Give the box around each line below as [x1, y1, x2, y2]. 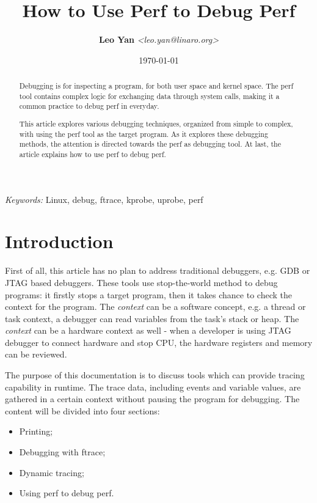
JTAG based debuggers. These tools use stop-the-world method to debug [5, 276, 278, 288]
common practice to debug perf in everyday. [19, 101, 159, 111]
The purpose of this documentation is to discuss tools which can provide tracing [5, 369, 305, 381]
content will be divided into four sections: [5, 404, 160, 417]
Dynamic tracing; [19, 466, 84, 479]
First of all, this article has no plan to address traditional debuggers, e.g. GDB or [5, 264, 310, 277]
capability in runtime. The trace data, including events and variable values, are [5, 380, 301, 393]
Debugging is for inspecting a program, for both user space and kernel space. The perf [19, 81, 294, 91]
